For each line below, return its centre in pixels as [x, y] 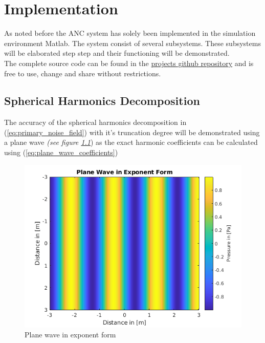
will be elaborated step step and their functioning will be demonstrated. [117, 53]
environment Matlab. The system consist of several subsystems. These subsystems [132, 43]
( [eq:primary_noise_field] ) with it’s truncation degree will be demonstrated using [132, 132]
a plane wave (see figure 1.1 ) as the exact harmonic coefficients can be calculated [131, 142]
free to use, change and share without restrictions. [83, 73]
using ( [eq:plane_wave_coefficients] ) [61, 152]
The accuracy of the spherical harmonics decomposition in [95, 122]
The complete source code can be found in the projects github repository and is [129, 63]
